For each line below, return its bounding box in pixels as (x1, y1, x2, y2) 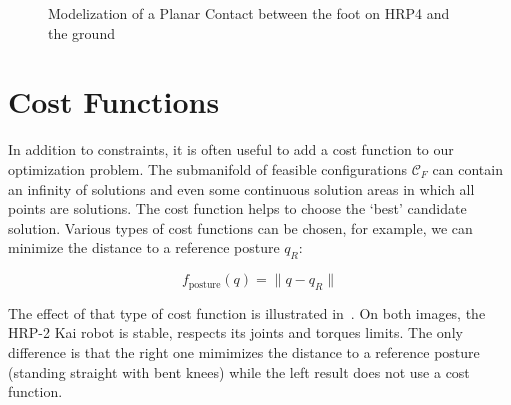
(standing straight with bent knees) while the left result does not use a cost (8, 361, 470, 382)
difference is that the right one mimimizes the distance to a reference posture (8, 342, 480, 363)
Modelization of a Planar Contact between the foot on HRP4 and (48, 3, 450, 23)
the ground (48, 22, 115, 43)
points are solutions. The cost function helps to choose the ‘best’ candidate (8, 198, 467, 219)
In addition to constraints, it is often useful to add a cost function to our (8, 139, 454, 160)
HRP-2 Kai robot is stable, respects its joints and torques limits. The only (8, 322, 463, 343)
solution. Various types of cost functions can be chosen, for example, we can (8, 217, 473, 238)
